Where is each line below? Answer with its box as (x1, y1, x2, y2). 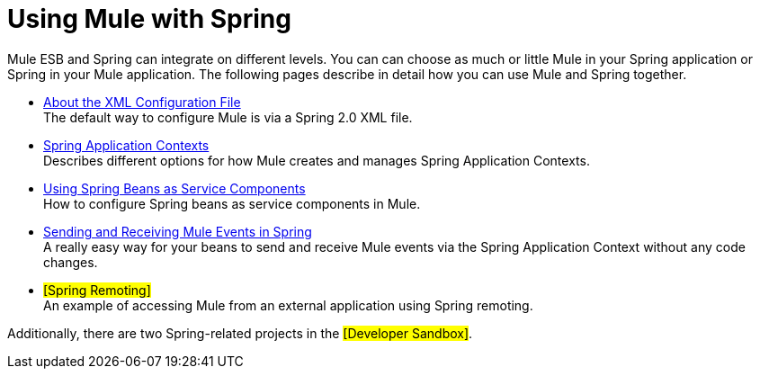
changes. (43, 254, 98, 270)
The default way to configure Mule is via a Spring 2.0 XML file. (43, 109, 413, 125)
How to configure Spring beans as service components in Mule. (43, 195, 421, 211)
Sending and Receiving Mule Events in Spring (43, 223, 312, 239)
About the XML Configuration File (43, 94, 241, 110)
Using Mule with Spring (7, 4, 291, 34)
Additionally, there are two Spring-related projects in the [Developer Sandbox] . (7, 325, 473, 341)
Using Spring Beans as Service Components (43, 180, 306, 196)
